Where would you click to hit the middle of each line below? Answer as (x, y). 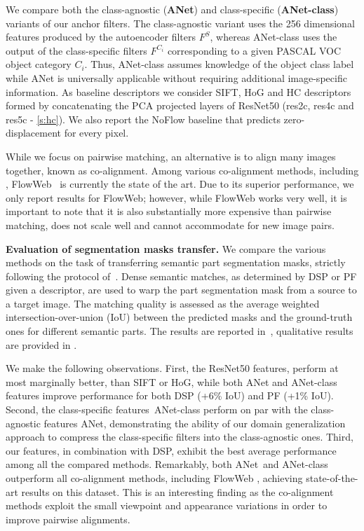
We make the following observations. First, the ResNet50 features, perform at (172, 368)
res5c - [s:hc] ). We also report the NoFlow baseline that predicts (143, 119)
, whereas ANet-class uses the (274, 37)
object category (39, 64)
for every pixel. (96, 133)
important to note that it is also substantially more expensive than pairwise (169, 211)
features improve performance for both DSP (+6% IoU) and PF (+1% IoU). (170, 395)
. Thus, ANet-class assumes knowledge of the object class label (219, 64)
